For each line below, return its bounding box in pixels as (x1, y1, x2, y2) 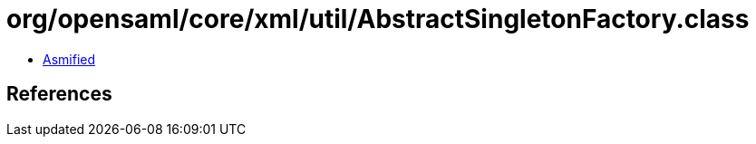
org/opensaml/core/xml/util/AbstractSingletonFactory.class (6, 4, 750, 34)
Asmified (43, 51, 96, 67)
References (6, 82, 112, 106)
